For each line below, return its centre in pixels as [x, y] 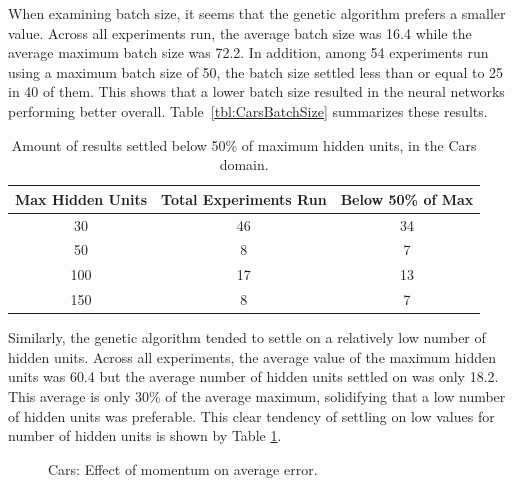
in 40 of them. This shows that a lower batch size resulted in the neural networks [256, 91]
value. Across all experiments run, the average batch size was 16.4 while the [240, 32]
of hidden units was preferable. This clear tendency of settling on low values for [251, 415]
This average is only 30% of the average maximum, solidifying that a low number [257, 396]
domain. [244, 164]
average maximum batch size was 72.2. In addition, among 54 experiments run [248, 52]
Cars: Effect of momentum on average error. [183, 468]
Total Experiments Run [244, 198]
